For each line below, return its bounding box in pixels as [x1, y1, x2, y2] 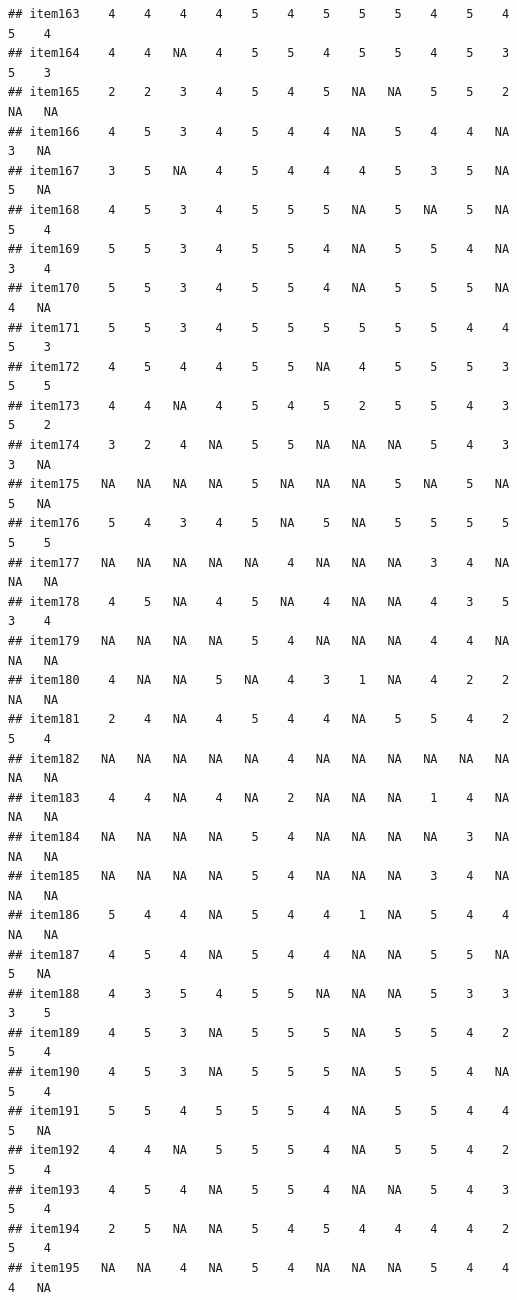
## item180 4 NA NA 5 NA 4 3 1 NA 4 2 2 [8, 673, 510, 688]
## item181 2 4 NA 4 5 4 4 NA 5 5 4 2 [8, 712, 510, 727]
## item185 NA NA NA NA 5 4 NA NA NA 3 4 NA [8, 869, 510, 884]
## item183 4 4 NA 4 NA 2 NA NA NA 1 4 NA [8, 790, 510, 805]
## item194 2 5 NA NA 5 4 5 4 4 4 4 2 [8, 1221, 510, 1236]
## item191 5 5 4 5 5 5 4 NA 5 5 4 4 [8, 1104, 510, 1119]
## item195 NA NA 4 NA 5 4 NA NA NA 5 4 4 [8, 1261, 510, 1275]
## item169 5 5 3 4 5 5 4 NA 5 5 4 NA [8, 242, 510, 257]
